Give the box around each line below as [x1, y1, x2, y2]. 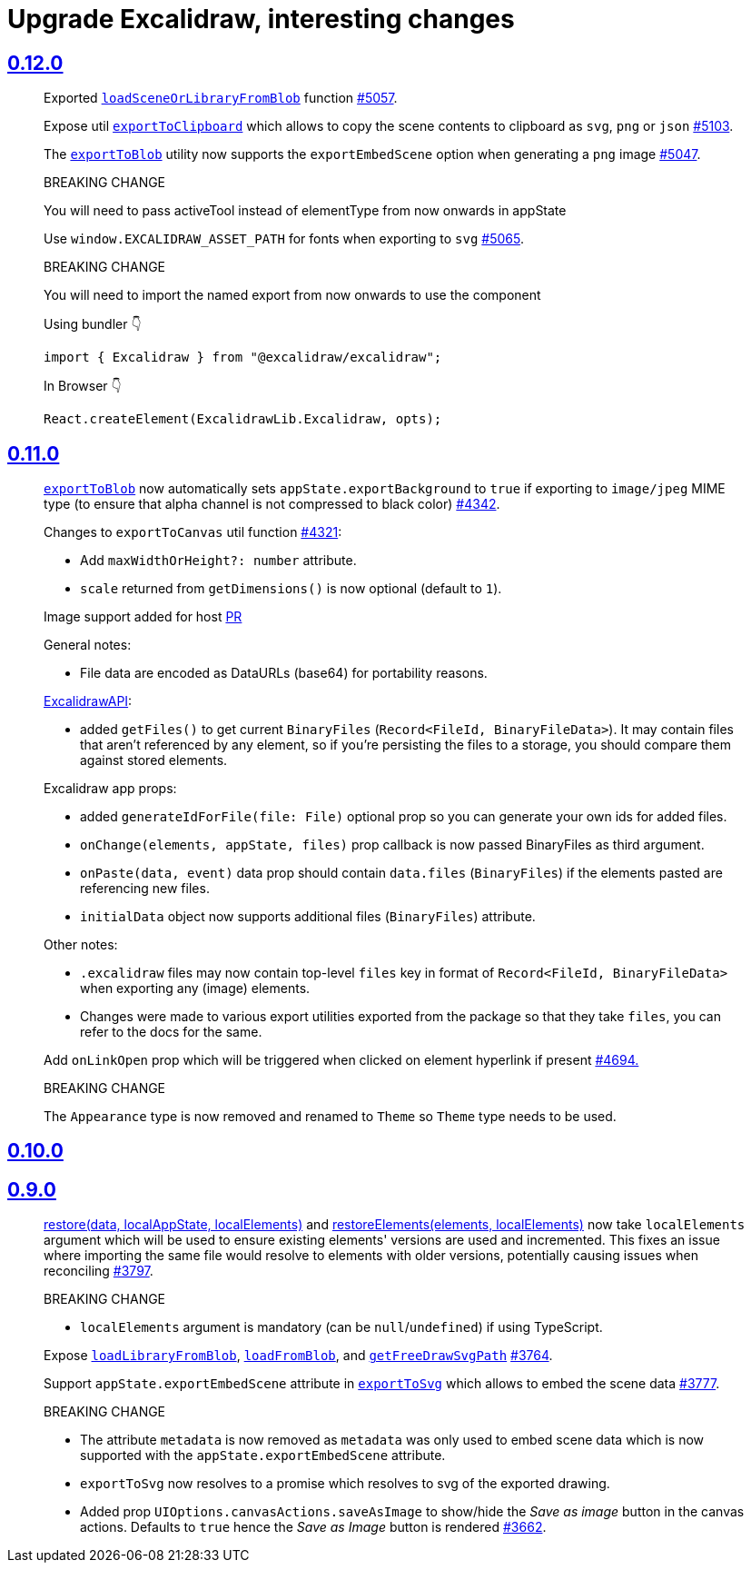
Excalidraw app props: [44, 780, 177, 797]
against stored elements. [80, 752, 228, 769]
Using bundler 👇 [44, 316, 142, 333]
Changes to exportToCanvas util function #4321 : [44, 524, 342, 541]
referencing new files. [80, 880, 210, 897]
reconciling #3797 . [44, 1263, 153, 1279]
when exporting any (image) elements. [80, 980, 311, 997]
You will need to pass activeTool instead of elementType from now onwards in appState [44, 203, 567, 219]
